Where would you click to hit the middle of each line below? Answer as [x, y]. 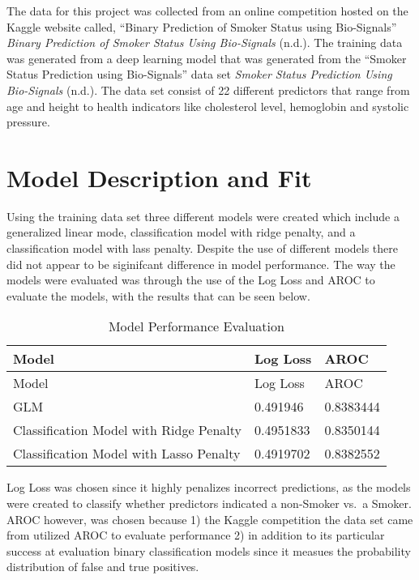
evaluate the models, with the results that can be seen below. [158, 295]
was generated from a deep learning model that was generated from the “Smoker [207, 58]
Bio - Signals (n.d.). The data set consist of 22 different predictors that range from [208, 90]
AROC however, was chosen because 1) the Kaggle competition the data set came [210, 519]
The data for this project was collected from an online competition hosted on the [207, 11]
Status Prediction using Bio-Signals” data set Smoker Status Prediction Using [199, 74]
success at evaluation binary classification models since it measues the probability [209, 550]
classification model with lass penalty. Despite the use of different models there [202, 248]
